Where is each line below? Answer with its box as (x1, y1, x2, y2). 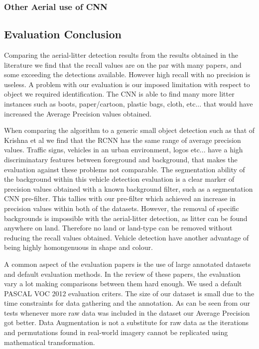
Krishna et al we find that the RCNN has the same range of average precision (4, 134, 241, 145)
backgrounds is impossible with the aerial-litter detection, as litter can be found (4, 213, 248, 223)
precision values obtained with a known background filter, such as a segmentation (4, 183, 253, 194)
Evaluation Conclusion (4, 26, 122, 42)
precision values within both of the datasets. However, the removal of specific (4, 203, 239, 213)
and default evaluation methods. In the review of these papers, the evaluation (4, 268, 241, 279)
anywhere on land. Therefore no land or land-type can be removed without (4, 223, 233, 233)
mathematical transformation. (4, 337, 95, 347)
